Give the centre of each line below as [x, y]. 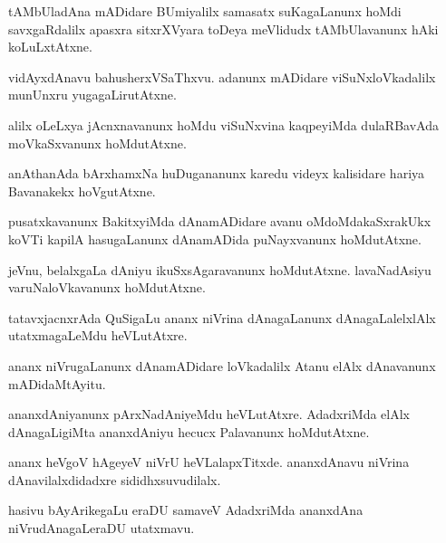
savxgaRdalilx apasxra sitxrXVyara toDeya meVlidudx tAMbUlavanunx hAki [223, 29]
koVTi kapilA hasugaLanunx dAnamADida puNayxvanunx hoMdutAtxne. [215, 238]
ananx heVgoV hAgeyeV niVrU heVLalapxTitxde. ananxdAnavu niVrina [209, 462]
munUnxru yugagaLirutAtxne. [92, 95]
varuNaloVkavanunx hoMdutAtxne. [107, 287]
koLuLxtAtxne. [50, 47]
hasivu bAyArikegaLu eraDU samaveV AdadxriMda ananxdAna [186, 510]
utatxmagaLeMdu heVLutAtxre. [98, 335]
